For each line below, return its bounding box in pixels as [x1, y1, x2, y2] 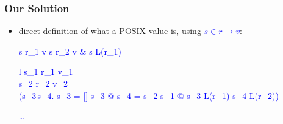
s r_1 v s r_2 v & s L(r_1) [18, 44, 121, 57]
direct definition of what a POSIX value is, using [18, 24, 201, 37]
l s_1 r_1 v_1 [18, 65, 73, 78]
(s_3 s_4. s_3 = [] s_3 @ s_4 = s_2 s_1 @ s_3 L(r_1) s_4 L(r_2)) [18, 89, 279, 102]
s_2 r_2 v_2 [18, 77, 68, 89]
